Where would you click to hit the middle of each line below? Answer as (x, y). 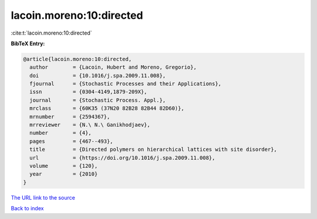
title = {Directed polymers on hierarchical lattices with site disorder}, (153, 149)
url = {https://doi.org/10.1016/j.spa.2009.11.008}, (122, 158)
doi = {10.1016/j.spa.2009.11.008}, (98, 75)
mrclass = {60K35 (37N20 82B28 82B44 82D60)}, (107, 108)
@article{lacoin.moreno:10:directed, (77, 59)
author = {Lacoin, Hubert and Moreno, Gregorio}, (113, 67)
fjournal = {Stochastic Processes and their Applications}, (126, 84)
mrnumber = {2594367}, (70, 117)
